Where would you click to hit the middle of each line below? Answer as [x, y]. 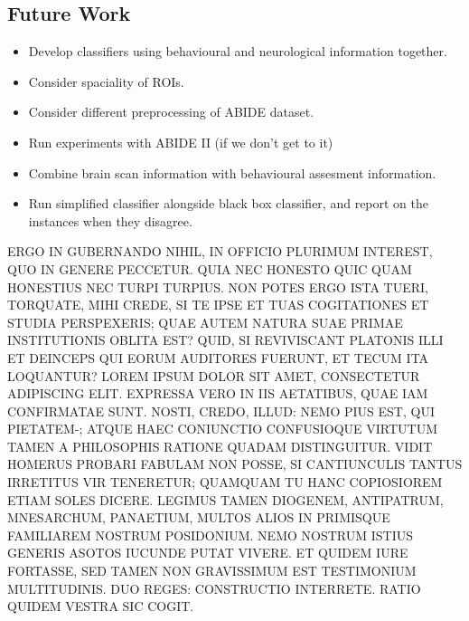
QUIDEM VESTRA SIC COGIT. [101, 606]
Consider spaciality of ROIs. [106, 81]
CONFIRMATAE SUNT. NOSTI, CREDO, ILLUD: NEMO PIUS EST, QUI [221, 411]
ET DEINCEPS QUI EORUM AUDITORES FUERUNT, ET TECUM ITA [218, 357]
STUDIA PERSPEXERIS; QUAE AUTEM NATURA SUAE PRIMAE [205, 322]
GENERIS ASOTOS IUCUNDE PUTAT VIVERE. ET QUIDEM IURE [208, 553]
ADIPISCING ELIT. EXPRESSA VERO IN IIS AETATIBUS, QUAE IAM [218, 393]
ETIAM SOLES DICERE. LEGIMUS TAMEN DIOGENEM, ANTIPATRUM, [225, 499]
